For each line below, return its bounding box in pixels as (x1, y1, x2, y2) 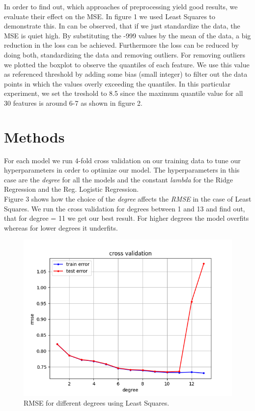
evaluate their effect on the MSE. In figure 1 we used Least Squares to (4, 11, 216, 21)
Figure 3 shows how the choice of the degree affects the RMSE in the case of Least (4, 194, 252, 204)
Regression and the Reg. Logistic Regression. (4, 184, 139, 194)
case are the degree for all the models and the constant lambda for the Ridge (4, 174, 233, 184)
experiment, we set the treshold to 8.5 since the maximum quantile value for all (4, 88, 243, 98)
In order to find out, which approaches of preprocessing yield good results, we (4, 1, 238, 11)
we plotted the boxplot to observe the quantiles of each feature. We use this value (4, 59, 250, 69)
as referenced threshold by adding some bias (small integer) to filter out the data (4, 69, 248, 79)
